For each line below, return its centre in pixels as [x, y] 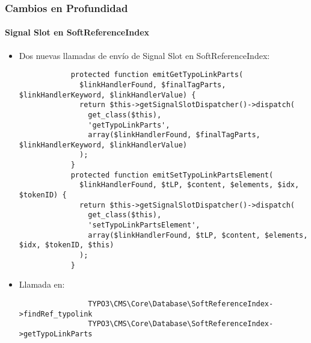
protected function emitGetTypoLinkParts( [157, 75]
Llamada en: [42, 284]
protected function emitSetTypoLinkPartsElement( [172, 175]
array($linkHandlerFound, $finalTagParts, [174, 135]
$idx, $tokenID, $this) [66, 245]
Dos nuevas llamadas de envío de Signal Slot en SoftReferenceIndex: [144, 55]
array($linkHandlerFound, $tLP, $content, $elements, [198, 235]
